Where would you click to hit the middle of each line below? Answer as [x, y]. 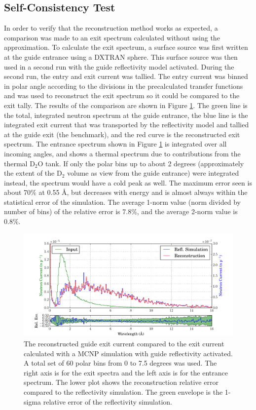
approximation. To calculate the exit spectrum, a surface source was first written [126, 47]
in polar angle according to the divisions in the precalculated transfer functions [124, 86]
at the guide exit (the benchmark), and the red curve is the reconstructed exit [122, 134]
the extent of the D [33, 173]
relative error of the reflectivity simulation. [108, 401]
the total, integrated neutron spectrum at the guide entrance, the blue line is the [126, 115]
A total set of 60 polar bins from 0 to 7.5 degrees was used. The [120, 363]
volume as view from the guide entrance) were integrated [153, 173]
